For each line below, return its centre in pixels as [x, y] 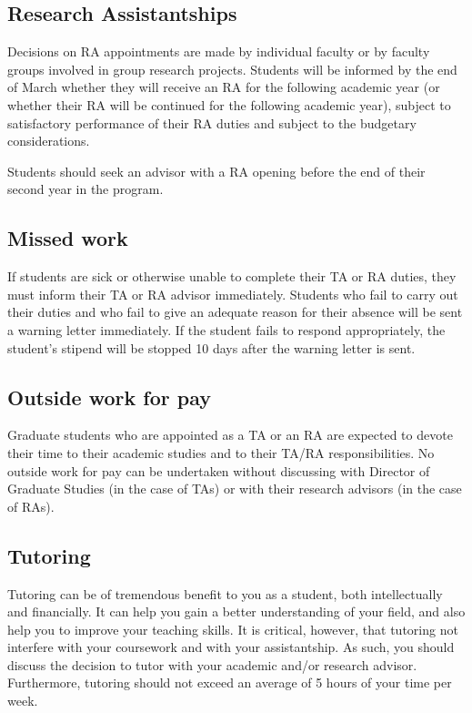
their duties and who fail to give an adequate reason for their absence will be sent [235, 312]
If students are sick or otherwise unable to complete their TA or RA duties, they [232, 276]
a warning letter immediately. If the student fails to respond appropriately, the [226, 329]
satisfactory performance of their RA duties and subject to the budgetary [212, 122]
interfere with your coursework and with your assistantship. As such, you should [231, 647]
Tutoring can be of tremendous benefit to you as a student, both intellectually [225, 593]
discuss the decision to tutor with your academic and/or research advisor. [212, 664]
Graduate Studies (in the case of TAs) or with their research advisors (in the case [235, 489]
